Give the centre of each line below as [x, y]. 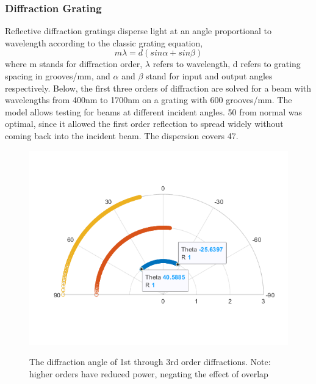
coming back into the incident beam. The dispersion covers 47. [122, 135]
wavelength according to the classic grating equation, [104, 42]
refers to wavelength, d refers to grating [227, 64]
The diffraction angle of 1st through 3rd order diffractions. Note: [150, 362]
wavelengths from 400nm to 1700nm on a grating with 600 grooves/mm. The [149, 100]
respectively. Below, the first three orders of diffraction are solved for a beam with [158, 88]
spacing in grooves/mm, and [58, 76]
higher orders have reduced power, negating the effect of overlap [149, 373]
